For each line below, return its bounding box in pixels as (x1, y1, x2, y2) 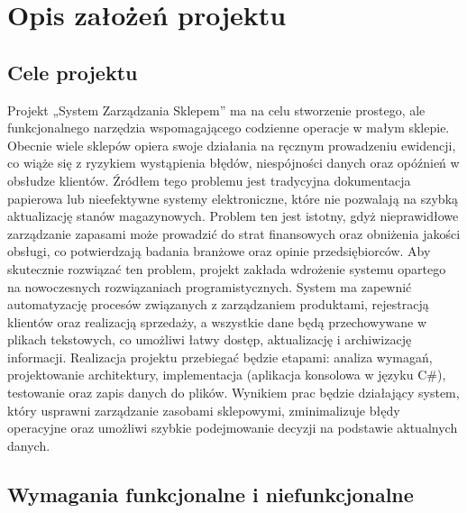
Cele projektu (7, 58, 138, 86)
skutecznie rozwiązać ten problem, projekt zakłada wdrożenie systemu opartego (7, 259, 446, 278)
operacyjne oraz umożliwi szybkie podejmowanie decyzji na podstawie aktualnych (7, 418, 458, 437)
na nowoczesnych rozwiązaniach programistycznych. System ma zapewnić (7, 277, 412, 296)
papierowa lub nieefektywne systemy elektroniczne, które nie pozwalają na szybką (7, 188, 459, 207)
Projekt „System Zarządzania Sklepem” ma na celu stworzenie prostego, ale (7, 100, 426, 119)
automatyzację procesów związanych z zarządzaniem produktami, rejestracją (7, 295, 429, 314)
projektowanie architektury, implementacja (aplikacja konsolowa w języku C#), (7, 365, 446, 384)
